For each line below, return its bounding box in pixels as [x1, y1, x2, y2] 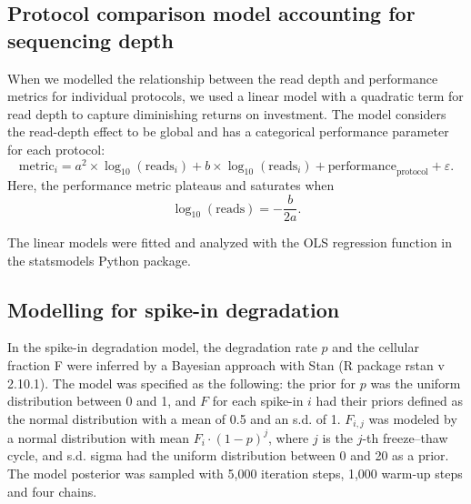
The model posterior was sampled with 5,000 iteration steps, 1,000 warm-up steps [7, 464, 463, 482]
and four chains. [7, 481, 97, 500]
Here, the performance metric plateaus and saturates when [7, 176, 335, 195]
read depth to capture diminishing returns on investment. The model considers [7, 104, 446, 123]
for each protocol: [7, 139, 105, 158]
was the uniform [370, 373, 461, 392]
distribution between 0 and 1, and [7, 391, 196, 410]
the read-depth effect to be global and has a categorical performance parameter [7, 122, 449, 141]
